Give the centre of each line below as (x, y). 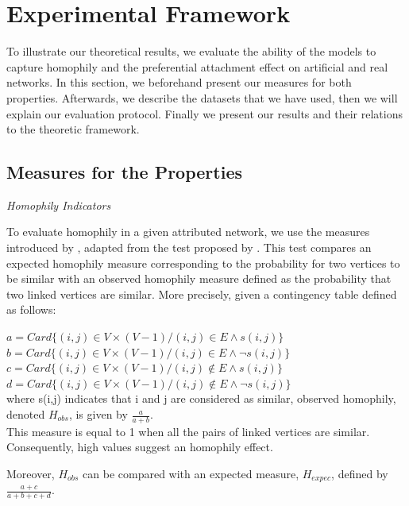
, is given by (98, 414)
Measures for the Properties (124, 172)
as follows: (31, 309)
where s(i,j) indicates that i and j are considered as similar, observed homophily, (201, 398)
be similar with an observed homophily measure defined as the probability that (199, 278)
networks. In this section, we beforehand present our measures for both (179, 82)
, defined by (360, 474)
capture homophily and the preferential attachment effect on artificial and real (197, 66)
